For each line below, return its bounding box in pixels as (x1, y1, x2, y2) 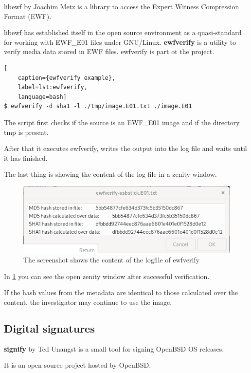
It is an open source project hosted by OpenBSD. (4, 360, 151, 370)
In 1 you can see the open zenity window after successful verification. (4, 271, 210, 281)
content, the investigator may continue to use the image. (4, 297, 172, 307)
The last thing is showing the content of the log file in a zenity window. (4, 169, 217, 179)
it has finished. (4, 152, 48, 163)
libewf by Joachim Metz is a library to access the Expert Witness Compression (4, 1, 239, 11)
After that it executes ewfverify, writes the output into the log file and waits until (4, 143, 247, 153)
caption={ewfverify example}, (18, 74, 116, 81)
